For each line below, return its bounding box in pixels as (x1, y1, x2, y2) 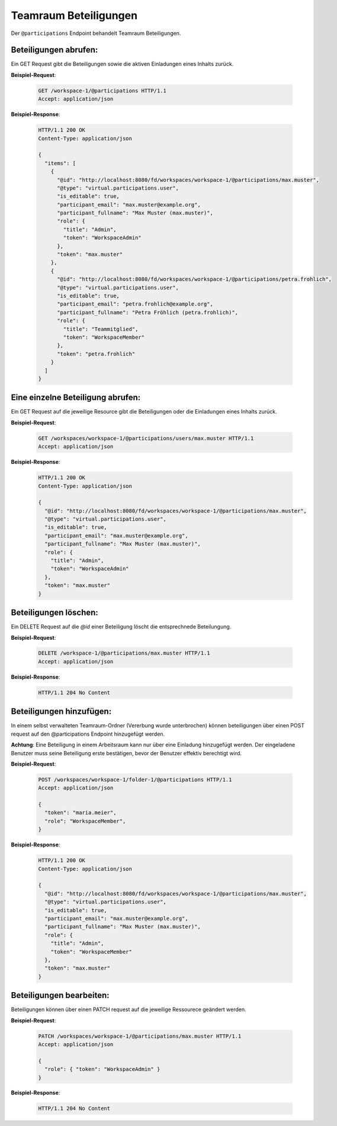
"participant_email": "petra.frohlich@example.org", (57, 301, 213, 307)
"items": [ (44, 160, 76, 166)
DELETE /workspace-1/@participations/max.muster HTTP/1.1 (38, 650, 210, 657)
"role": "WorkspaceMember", (44, 817, 126, 825)
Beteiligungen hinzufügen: (11, 707, 112, 717)
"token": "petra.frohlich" (57, 350, 136, 357)
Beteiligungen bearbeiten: (11, 990, 110, 1000)
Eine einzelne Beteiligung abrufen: (11, 393, 141, 403)
